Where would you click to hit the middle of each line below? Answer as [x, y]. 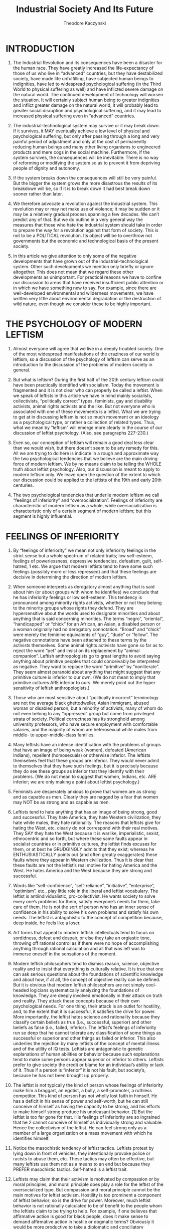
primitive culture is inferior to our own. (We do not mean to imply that [84, 677]
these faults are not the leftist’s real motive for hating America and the [85, 865]
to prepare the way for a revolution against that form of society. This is [86, 230]
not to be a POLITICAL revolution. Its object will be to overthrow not [82, 235]
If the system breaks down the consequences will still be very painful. [85, 178]
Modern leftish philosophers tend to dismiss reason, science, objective [86, 963]
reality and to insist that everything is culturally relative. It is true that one [88, 969]
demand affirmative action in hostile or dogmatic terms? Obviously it [83, 1221]
